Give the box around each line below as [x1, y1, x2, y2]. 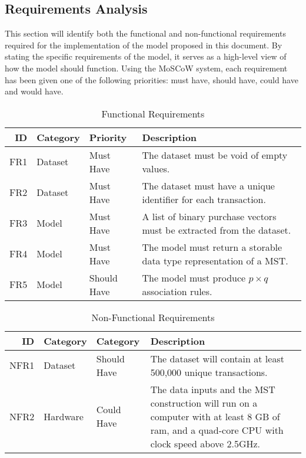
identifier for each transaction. [142, 192, 266, 206]
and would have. [5, 85, 64, 97]
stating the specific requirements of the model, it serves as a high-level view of [5, 50, 287, 63]
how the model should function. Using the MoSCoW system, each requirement [5, 61, 288, 74]
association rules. [142, 284, 212, 298]
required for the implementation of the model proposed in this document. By [5, 38, 282, 51]
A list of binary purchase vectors [142, 209, 277, 223]
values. [142, 161, 170, 175]
